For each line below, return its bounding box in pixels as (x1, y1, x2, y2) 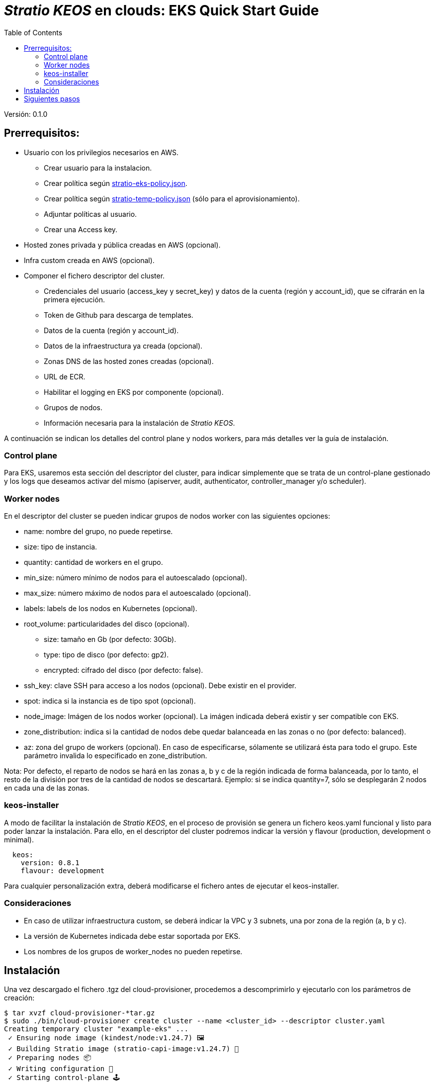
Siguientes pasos (24, 94, 80, 103)
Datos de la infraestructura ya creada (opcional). (44, 341, 203, 350)
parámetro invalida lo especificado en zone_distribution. (24, 751, 207, 760)
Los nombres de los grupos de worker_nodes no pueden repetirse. (24, 947, 243, 956)
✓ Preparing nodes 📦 (8, 1054, 91, 1062)
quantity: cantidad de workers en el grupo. (24, 558, 163, 567)
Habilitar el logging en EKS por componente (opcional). (44, 387, 224, 396)
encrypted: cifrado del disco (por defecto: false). (44, 666, 203, 675)
